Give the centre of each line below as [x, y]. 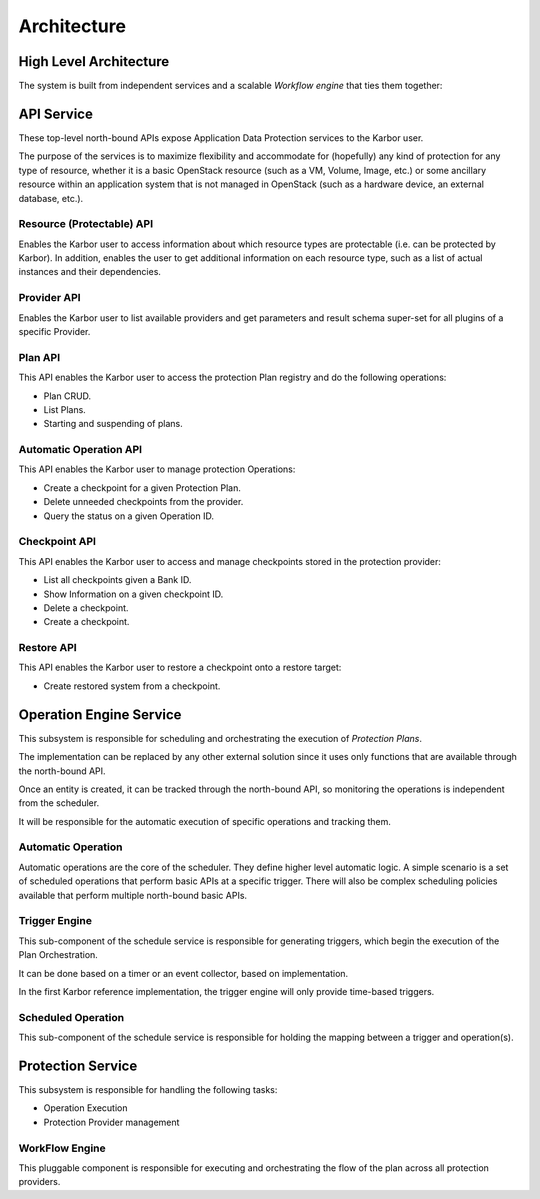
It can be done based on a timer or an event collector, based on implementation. [183, 973]
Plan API [39, 357]
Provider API [49, 298]
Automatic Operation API [80, 450]
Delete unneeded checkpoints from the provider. [143, 502]
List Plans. [65, 409]
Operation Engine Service [100, 714]
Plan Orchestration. [58, 955]
